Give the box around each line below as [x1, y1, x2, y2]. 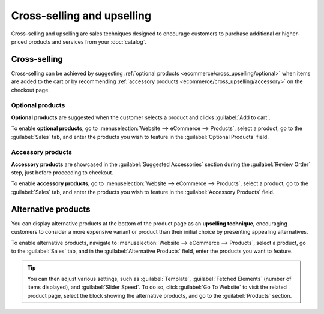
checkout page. [11, 86, 50, 93]
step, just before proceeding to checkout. [11, 169, 114, 176]
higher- [281, 30, 300, 37]
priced [11, 38, 28, 45]
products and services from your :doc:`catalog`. [28, 38, 147, 45]
